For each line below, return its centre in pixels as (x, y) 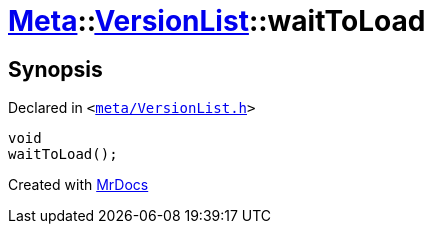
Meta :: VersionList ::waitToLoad (217, 21)
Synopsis (55, 69)
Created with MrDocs (78, 185)
